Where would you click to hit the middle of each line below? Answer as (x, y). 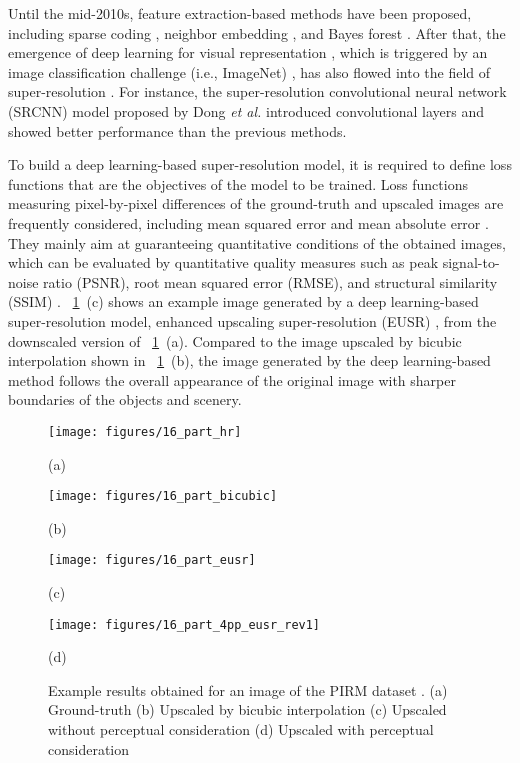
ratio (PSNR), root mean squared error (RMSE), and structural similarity (270, 281)
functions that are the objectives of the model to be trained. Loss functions (238, 183)
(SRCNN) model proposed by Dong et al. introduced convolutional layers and (246, 110)
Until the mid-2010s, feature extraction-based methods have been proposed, (240, 13)
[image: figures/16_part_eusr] (152, 560)
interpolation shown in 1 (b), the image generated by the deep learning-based (249, 360)
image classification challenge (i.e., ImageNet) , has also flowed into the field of (249, 71)
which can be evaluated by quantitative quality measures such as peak (223, 262)
